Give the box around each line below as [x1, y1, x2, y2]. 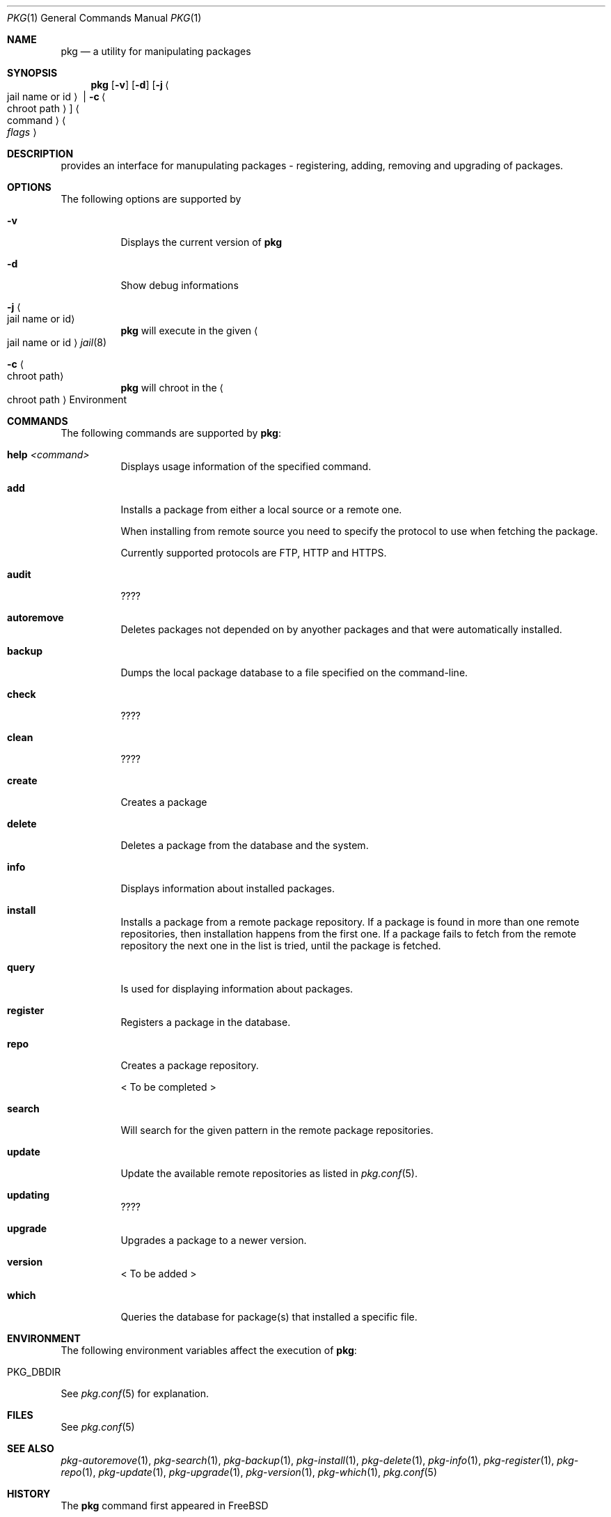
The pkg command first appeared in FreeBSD [61, 1500, 269, 1511]
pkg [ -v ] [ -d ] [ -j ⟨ [90, 79, 169, 91]
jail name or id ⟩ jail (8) [7, 336, 107, 348]
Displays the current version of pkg [120, 236, 283, 248]
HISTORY [7, 1488, 51, 1500]
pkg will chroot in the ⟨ [120, 382, 224, 394]
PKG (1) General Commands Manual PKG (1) [7, 12, 202, 24]
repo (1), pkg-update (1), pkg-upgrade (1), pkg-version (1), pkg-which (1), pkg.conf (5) [61, 1466, 438, 1478]
